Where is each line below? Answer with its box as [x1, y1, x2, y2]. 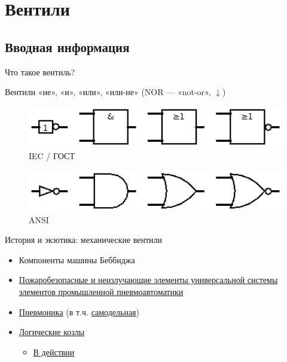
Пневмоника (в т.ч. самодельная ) [19, 305, 140, 318]
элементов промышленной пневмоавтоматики [19, 285, 184, 298]
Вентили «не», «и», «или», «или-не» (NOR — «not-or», [5, 86, 211, 98]
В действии [33, 345, 75, 358]
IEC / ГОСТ [29, 149, 75, 162]
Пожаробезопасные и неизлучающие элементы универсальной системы [19, 273, 278, 286]
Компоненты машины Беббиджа [19, 253, 135, 266]
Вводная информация [5, 37, 130, 56]
